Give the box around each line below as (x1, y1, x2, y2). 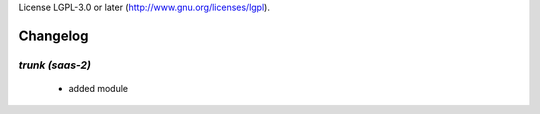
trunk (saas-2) (18, 58, 92, 72)
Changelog (18, 27, 89, 44)
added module (68, 82, 129, 94)
